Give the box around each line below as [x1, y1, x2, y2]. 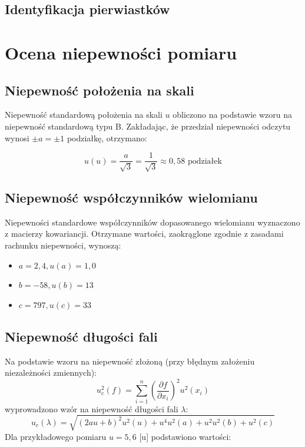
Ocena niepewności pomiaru [5, 40, 237, 64]
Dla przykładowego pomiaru [5, 430, 107, 442]
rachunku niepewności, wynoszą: [5, 239, 121, 251]
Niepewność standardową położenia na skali [5, 108, 163, 121]
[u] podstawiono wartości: [139, 430, 231, 442]
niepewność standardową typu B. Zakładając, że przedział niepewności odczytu [5, 120, 291, 132]
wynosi [5, 131, 29, 144]
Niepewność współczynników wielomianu [5, 188, 258, 206]
